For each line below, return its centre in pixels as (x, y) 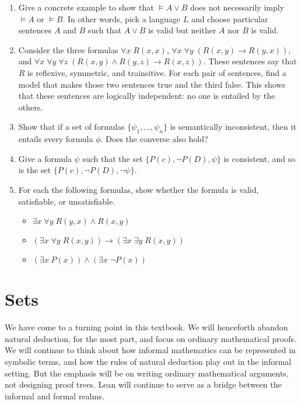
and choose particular (230, 18)
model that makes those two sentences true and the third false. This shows (152, 84)
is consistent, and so (260, 158)
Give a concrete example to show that (86, 7)
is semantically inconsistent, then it (233, 127)
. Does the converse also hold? (154, 139)
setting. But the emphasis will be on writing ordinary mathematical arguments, (147, 373)
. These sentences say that (250, 61)
